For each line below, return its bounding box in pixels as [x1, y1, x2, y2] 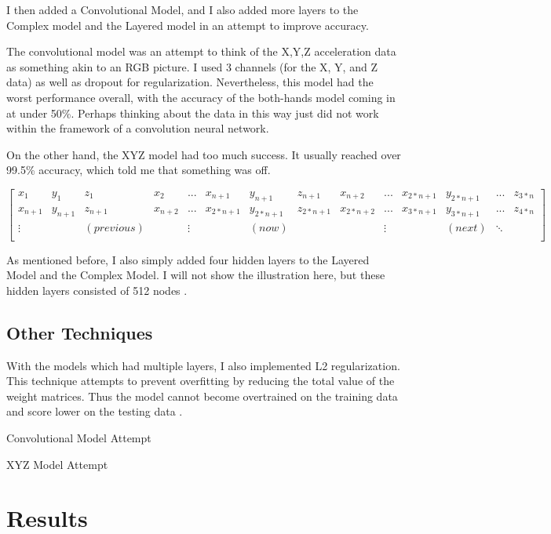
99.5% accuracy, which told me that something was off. [6, 162, 271, 178]
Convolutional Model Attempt [6, 430, 151, 446]
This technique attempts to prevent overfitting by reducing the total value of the [6, 372, 395, 389]
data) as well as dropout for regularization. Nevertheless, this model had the [6, 74, 374, 90]
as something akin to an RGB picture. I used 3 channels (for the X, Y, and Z [6, 58, 378, 74]
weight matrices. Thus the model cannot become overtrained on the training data [6, 387, 398, 404]
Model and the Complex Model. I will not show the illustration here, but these [6, 267, 385, 283]
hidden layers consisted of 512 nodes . [6, 282, 188, 298]
